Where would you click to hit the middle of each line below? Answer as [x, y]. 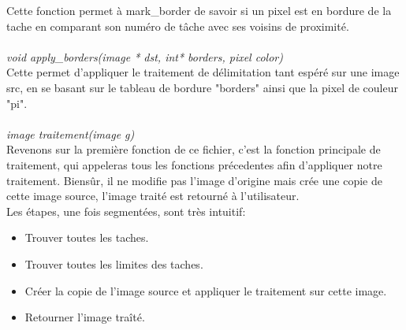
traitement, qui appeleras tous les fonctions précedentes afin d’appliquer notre [194, 164]
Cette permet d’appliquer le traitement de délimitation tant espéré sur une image [203, 72]
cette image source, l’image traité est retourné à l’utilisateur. [153, 196]
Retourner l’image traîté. [85, 317]
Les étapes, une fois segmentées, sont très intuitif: [126, 211]
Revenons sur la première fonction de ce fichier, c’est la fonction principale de [194, 149]
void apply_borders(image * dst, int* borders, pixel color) [145, 56]
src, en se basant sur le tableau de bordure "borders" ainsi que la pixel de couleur [202, 87]
